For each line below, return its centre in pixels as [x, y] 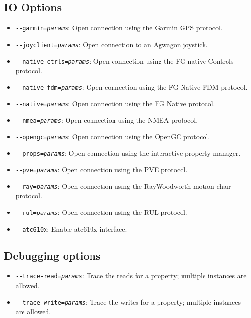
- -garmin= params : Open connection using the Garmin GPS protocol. [119, 28]
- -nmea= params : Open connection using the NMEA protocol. [107, 120]
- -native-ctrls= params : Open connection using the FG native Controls [125, 61]
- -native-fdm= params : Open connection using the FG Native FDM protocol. [131, 87]
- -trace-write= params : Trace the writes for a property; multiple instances [128, 302]
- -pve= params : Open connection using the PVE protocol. [102, 170]
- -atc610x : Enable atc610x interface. [71, 228]
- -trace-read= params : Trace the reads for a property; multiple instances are [131, 276]
